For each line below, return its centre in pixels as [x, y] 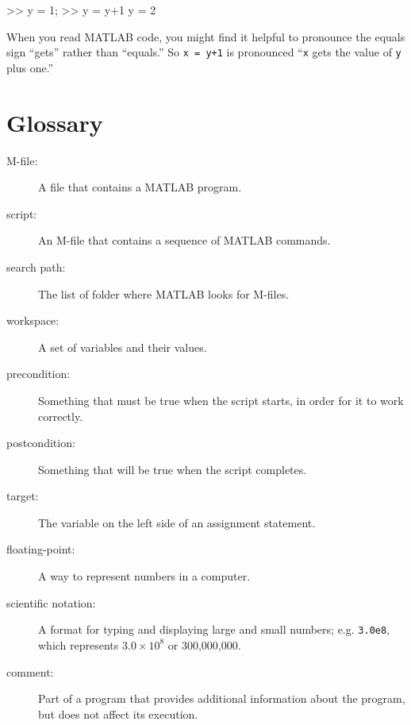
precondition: [38, 374]
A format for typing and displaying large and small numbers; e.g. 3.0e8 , [214, 629]
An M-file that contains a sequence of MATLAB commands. [184, 240]
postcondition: [41, 443]
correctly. [61, 416]
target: [23, 496]
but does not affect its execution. [118, 713]
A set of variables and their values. [123, 347]
